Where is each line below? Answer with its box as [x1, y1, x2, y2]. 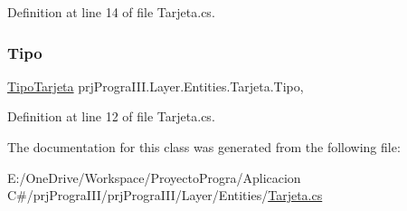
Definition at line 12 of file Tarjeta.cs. [7, 107, 215, 126]
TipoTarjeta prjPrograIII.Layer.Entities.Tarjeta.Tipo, [7, 76, 304, 95]
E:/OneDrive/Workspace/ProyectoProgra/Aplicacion [7, 168, 301, 187]
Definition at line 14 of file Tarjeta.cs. [7, 3, 215, 21]
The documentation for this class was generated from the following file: [7, 138, 401, 156]
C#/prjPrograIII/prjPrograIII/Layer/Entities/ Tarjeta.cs [7, 186, 323, 205]
